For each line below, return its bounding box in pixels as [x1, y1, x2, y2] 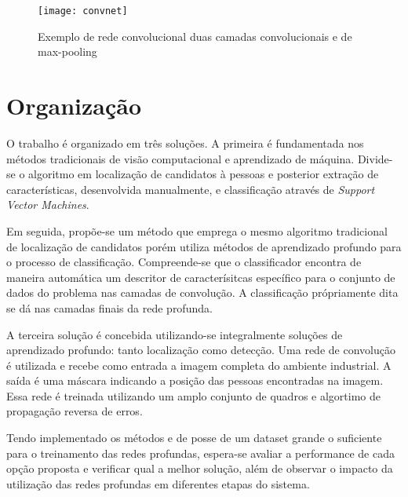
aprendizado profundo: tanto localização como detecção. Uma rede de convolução [6, 342, 395, 358]
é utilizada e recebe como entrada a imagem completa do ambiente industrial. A [6, 356, 392, 373]
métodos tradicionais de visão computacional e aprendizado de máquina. [6, 150, 355, 166]
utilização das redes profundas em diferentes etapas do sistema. [6, 475, 310, 492]
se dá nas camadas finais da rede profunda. [6, 299, 213, 316]
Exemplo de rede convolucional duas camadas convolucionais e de [38, 27, 352, 44]
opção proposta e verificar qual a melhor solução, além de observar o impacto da [6, 460, 393, 477]
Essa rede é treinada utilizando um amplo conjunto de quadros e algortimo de [6, 387, 381, 404]
